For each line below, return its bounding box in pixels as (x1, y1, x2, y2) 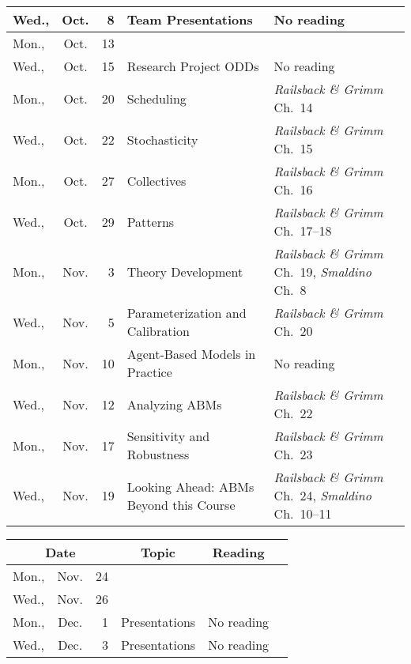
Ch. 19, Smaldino (273, 262, 371, 281)
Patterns (126, 212, 175, 231)
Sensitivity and (126, 427, 210, 445)
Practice (126, 363, 172, 381)
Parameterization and (126, 304, 247, 322)
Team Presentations (126, 10, 253, 28)
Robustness (126, 445, 190, 463)
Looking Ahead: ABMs (126, 477, 255, 496)
